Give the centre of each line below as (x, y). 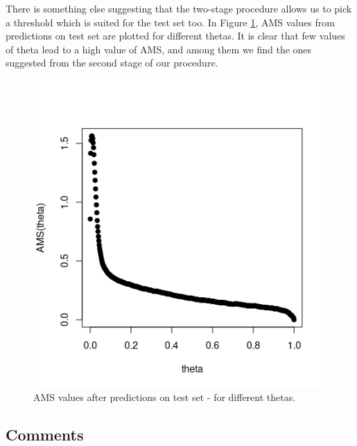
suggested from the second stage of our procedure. (112, 63)
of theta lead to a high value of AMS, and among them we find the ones (159, 49)
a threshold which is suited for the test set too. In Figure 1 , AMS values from (170, 22)
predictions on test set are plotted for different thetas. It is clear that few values (175, 36)
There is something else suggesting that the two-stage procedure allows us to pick (179, 8)
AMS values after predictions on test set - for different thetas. (165, 397)
